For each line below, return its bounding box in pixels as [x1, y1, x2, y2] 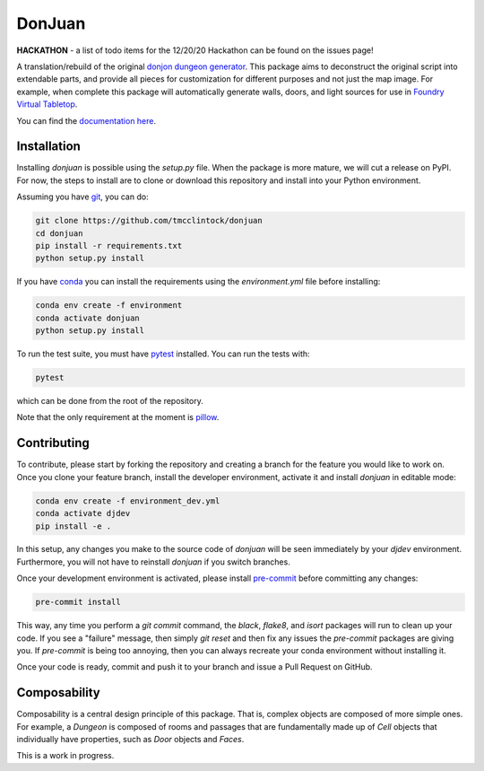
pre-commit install [35, 597, 121, 608]
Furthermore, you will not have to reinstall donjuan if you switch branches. [16, 556, 290, 567]
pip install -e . [35, 521, 112, 531]
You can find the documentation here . [16, 115, 157, 126]
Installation [16, 139, 81, 154]
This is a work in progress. [16, 750, 115, 761]
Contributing [16, 435, 90, 451]
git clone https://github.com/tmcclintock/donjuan [35, 215, 264, 226]
